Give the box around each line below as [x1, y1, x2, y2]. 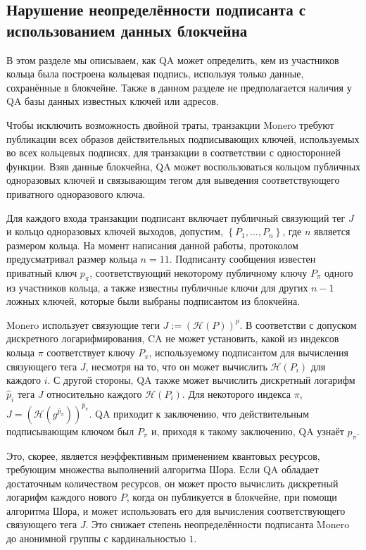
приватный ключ [6, 265, 77, 280]
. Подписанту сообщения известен [169, 251, 316, 266]
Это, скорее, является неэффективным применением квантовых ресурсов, [6, 448, 320, 463]
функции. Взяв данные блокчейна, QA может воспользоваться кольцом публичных [6, 158, 361, 173]
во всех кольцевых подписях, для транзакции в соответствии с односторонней [6, 145, 341, 160]
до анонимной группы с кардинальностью [6, 531, 186, 546]
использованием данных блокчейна [6, 19, 248, 41]
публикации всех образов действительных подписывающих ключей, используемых [6, 131, 360, 146]
